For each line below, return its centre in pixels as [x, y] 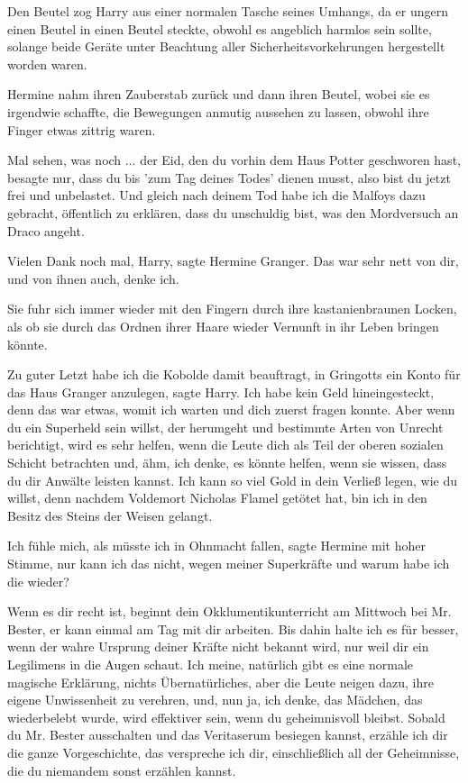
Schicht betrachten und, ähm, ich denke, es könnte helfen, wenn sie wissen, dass [227, 463]
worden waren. [47, 64]
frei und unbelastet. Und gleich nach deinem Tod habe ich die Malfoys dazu [216, 195]
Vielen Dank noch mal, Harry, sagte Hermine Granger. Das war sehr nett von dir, [233, 261]
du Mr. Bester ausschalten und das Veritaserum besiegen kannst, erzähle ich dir [228, 735]
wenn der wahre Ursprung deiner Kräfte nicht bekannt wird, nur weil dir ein [218, 646]
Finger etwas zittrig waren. [82, 129]
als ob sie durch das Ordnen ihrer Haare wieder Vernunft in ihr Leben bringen [223, 326]
